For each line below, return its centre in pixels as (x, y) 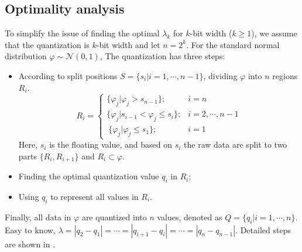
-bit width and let (128, 44)
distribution (26, 56)
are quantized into (114, 217)
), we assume (274, 33)
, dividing (220, 75)
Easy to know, (30, 229)
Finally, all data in (38, 217)
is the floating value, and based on (111, 144)
